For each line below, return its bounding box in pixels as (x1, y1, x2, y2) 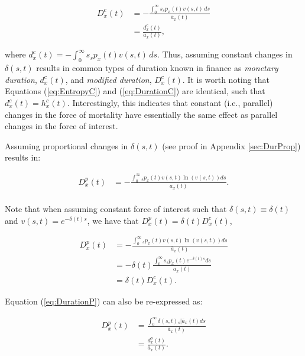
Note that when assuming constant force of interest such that (5, 203, 227, 215)
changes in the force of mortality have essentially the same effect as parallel (5, 108, 278, 120)
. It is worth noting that (182, 73, 270, 85)
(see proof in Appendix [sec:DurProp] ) (162, 139, 301, 152)
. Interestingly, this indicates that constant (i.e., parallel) (67, 97, 273, 109)
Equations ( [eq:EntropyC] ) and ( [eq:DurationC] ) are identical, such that (5, 85, 265, 97)
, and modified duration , (65, 73, 152, 85)
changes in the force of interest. (5, 120, 118, 132)
